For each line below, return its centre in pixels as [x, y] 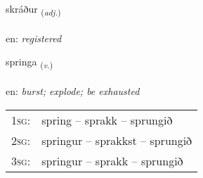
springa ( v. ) [30, 63]
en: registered [34, 38]
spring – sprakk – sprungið [107, 120]
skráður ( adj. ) [33, 9]
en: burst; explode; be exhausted [73, 91]
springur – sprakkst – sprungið [117, 140]
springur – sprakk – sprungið [112, 160]
